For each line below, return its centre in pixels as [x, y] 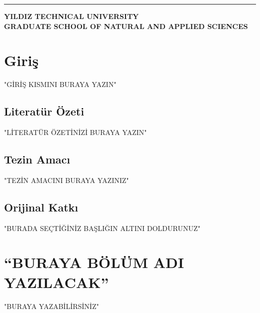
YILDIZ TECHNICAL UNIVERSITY [71, 16]
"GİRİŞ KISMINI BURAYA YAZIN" [60, 84]
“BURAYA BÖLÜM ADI [94, 262]
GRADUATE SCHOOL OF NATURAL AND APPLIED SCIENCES [126, 26]
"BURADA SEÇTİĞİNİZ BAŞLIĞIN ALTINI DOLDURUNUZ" [102, 228]
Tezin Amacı [37, 159]
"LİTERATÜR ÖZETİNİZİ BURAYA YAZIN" [75, 132]
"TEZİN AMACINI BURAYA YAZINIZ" [66, 180]
